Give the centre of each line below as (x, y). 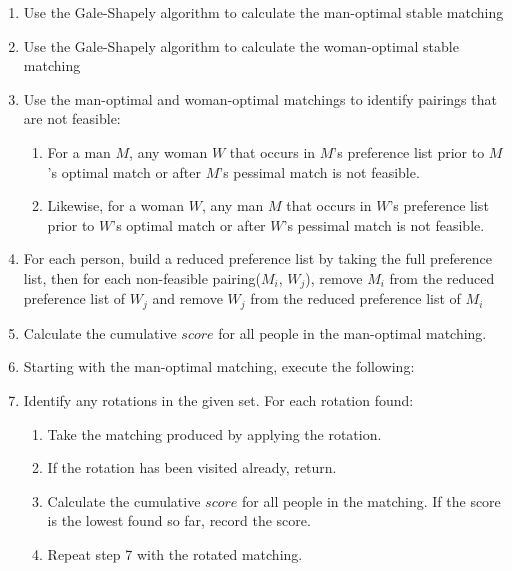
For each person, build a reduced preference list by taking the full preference (257, 258)
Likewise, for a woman (115, 205)
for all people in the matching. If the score (371, 500)
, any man (232, 205)
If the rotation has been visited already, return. (192, 467)
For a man (79, 151)
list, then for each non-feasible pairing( (142, 277)
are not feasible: (72, 118)
